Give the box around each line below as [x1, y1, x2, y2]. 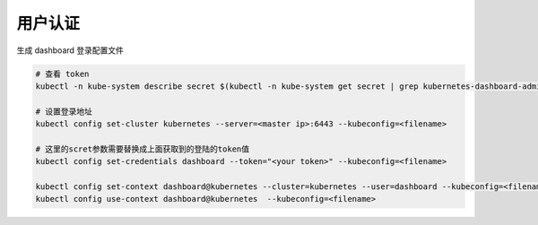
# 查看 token [35, 68, 90, 79]
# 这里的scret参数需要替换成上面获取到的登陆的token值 [35, 143, 250, 154]
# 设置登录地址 [35, 106, 93, 117]
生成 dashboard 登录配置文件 [16, 45, 125, 56]
